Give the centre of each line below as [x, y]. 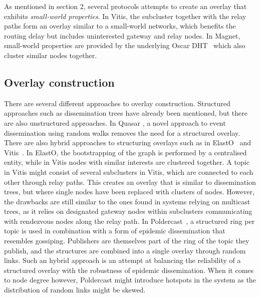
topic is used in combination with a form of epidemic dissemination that [115, 231]
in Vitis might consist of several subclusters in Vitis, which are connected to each [129, 172]
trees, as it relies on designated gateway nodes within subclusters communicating [128, 211]
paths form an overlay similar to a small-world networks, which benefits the [120, 26]
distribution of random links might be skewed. [75, 290]
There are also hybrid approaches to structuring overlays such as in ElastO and [127, 142]
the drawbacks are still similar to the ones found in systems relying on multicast [127, 201]
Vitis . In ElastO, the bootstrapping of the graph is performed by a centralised [125, 152]
